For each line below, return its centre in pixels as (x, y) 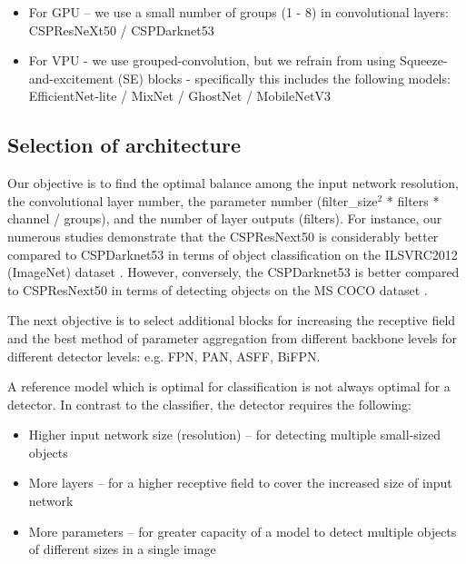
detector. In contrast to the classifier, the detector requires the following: (210, 404)
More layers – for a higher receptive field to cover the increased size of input (240, 483)
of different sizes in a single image (122, 549)
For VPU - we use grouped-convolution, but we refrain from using (212, 60)
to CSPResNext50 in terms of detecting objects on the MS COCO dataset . (218, 289)
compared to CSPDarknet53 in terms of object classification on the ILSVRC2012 (233, 254)
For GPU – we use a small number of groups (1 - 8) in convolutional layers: (238, 12)
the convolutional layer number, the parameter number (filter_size (193, 200)
